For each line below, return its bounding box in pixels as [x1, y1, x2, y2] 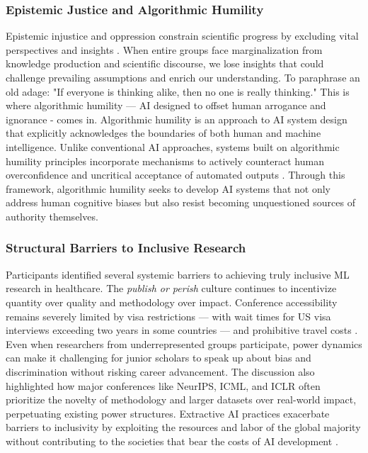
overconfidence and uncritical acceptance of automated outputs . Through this [6, 167, 345, 182]
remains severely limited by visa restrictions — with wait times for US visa [6, 308, 331, 323]
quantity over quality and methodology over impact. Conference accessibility [6, 294, 338, 309]
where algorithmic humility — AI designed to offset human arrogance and [6, 98, 326, 113]
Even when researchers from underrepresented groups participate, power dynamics [6, 336, 362, 351]
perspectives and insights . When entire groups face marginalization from [6, 42, 323, 57]
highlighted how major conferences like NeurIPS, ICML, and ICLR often [6, 378, 321, 393]
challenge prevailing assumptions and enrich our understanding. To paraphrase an [6, 70, 360, 84]
